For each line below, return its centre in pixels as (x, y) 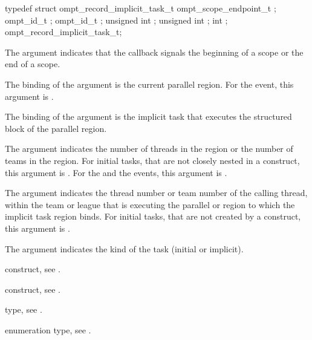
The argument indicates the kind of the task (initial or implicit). (124, 248)
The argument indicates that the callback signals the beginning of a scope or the (154, 52)
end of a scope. (33, 64)
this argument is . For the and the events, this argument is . (116, 172)
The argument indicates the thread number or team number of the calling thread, (156, 193)
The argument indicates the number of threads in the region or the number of (149, 149)
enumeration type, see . (48, 329)
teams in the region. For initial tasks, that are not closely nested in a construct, (152, 160)
